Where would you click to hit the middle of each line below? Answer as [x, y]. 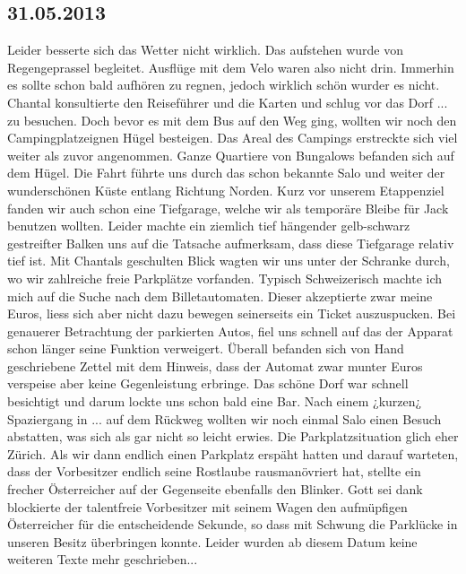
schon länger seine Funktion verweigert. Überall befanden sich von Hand [206, 348]
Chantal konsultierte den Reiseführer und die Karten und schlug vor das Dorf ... [228, 102]
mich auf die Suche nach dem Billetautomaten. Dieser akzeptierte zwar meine [220, 296]
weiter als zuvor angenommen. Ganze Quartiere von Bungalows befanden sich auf [231, 155]
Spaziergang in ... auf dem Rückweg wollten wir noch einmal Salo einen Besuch [224, 418]
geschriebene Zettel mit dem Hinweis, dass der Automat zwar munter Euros [215, 365]
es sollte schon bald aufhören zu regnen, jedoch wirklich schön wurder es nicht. [224, 85]
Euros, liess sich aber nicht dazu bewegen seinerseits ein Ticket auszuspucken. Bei [232, 313]
